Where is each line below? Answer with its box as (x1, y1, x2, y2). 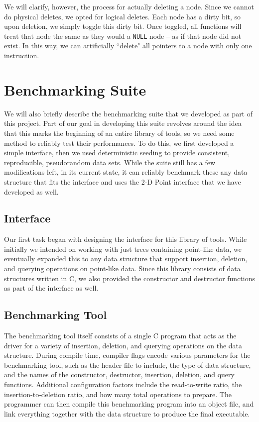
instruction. (4, 50, 39, 61)
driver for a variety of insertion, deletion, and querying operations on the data (4, 340, 243, 350)
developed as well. (4, 186, 59, 197)
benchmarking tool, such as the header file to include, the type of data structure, (4, 359, 251, 370)
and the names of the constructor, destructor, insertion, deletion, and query (4, 369, 235, 380)
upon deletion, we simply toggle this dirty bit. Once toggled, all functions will (4, 21, 242, 31)
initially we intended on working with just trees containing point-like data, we (4, 243, 242, 254)
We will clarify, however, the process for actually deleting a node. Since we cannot (4, 1, 254, 11)
